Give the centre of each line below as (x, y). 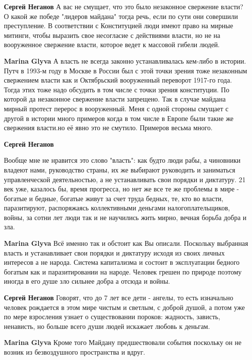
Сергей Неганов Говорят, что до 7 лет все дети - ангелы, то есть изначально (119, 298)
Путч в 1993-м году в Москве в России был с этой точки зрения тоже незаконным (126, 70)
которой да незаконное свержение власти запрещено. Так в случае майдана (115, 99)
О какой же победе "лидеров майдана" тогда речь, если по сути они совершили (121, 16)
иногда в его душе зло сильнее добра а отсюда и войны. (87, 281)
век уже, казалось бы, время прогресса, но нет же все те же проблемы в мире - (122, 189)
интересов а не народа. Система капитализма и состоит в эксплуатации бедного (122, 262)
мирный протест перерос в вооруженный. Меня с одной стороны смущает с (116, 108)
